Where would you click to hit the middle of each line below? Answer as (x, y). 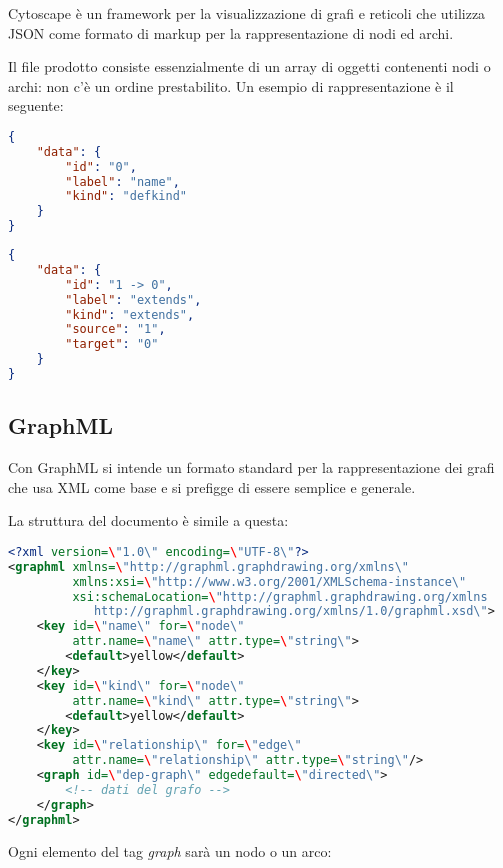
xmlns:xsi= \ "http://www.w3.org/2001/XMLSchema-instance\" (269, 581)
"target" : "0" (112, 344)
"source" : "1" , (115, 329)
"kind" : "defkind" (126, 196)
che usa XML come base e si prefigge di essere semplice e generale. (212, 486)
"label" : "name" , (122, 181)
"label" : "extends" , (133, 299)
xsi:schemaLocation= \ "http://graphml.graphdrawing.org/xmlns (280, 596)
